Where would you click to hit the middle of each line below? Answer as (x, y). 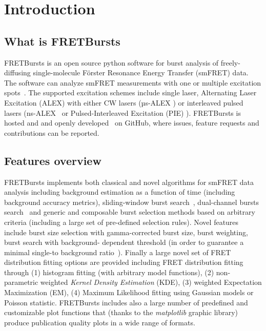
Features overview (53, 160)
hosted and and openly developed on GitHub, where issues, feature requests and (132, 123)
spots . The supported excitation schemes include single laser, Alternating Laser (130, 92)
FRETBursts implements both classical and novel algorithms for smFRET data (129, 182)
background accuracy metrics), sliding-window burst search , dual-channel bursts (131, 202)
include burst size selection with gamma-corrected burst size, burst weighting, (126, 232)
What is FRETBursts (62, 41)
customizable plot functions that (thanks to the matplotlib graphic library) (121, 312)
